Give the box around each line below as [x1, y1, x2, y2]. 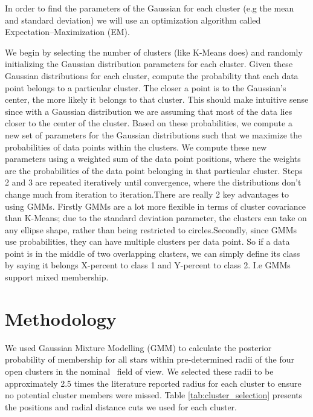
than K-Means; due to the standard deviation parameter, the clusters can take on [5, 212, 307, 224]
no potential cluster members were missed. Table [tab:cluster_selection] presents [5, 389, 303, 401]
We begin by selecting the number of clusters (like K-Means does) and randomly [5, 45, 303, 58]
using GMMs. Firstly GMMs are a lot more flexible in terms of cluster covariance [5, 199, 306, 212]
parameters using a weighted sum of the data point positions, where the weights [5, 152, 301, 165]
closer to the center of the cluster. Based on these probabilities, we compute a [5, 117, 292, 129]
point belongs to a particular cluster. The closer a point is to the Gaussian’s [5, 81, 286, 94]
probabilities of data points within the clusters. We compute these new [5, 140, 267, 153]
